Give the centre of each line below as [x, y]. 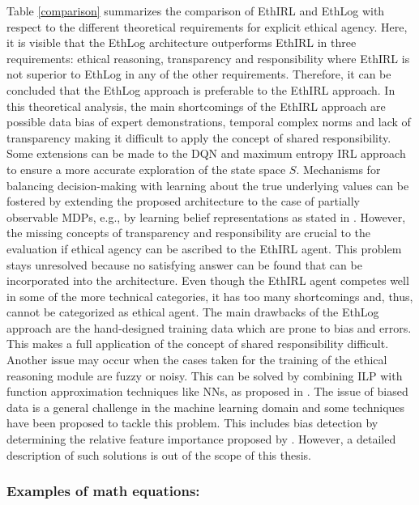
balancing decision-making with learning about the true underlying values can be [208, 185]
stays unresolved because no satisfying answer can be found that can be [184, 264]
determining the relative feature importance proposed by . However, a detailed [201, 439]
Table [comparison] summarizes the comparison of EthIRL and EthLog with [196, 11]
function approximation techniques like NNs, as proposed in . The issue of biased [207, 391]
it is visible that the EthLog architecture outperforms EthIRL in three [182, 42]
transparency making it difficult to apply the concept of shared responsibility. [199, 137]
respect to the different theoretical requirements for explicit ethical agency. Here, [207, 26]
